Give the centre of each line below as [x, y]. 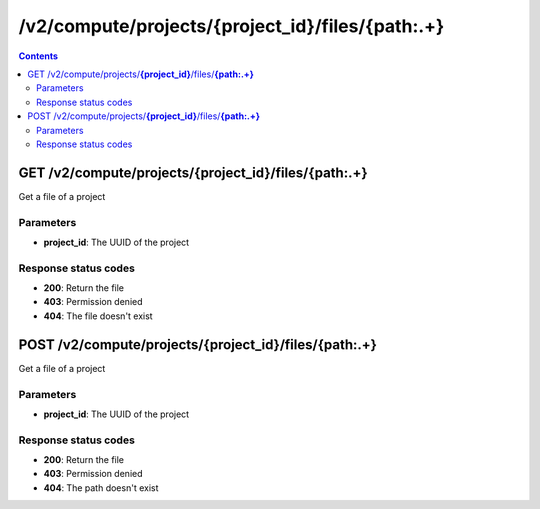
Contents [38, 56]
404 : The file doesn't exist [98, 316]
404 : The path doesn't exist [101, 487]
